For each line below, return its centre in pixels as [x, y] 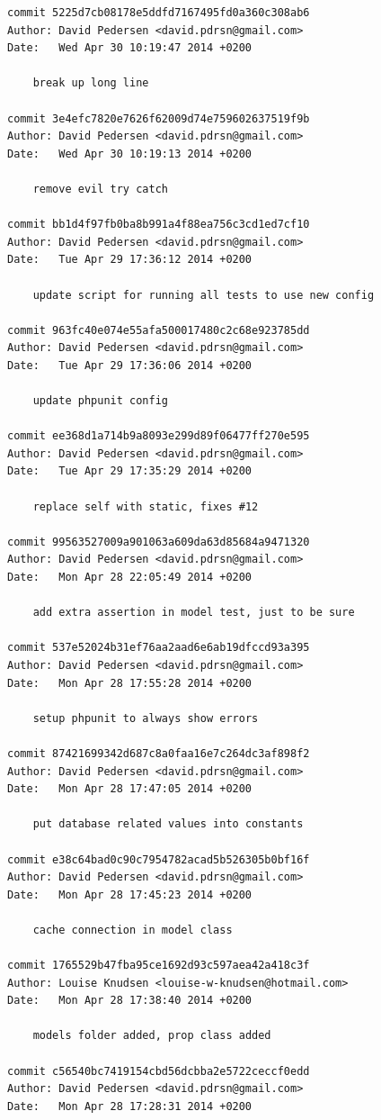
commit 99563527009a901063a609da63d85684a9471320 [159, 542]
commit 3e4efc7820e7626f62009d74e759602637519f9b [159, 118]
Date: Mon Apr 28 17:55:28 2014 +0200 [130, 683]
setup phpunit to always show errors [146, 718]
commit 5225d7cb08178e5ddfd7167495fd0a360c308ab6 [159, 13]
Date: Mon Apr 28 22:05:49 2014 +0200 [130, 577]
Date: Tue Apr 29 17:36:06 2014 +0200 [130, 365]
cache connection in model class [133, 930]
